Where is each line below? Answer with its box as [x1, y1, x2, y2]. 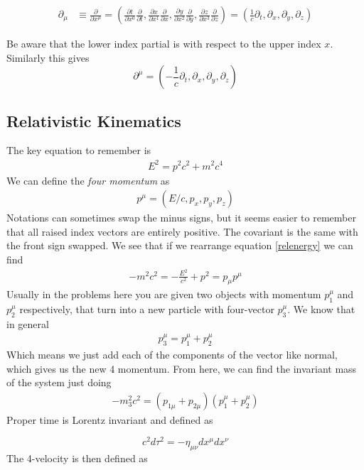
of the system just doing [6, 375, 112, 390]
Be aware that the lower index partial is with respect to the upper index [6, 36, 321, 51]
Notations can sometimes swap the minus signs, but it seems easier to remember [6, 210, 356, 225]
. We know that [287, 302, 355, 317]
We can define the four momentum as [6, 173, 170, 187]
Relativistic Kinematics [6, 109, 181, 131]
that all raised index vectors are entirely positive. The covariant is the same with [6, 224, 358, 239]
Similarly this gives [6, 50, 90, 65]
